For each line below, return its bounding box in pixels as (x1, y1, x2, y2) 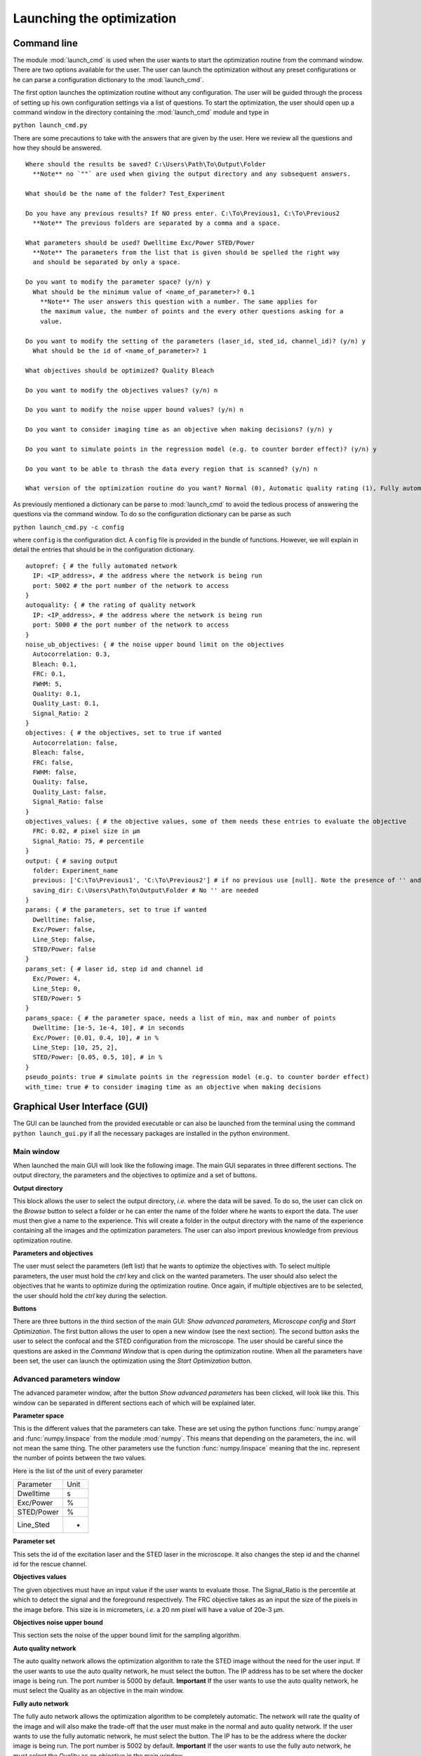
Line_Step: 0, (32, 984, 81, 992)
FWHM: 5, (32, 680, 63, 688)
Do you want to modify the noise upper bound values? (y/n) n (25, 406, 244, 414)
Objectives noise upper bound (13, 1618, 103, 1626)
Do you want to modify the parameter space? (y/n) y (25, 278, 210, 286)
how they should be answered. (13, 144, 102, 152)
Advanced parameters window (13, 1374, 121, 1384)
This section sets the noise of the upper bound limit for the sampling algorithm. (13, 1631, 241, 1639)
